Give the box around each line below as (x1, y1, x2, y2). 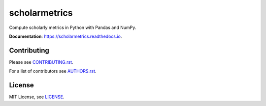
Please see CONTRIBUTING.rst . (9, 59, 73, 65)
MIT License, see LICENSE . (9, 94, 65, 100)
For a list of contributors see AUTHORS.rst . (9, 68, 97, 74)
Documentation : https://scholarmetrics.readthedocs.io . (9, 33, 122, 39)
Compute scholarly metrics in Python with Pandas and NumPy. (9, 25, 136, 30)
